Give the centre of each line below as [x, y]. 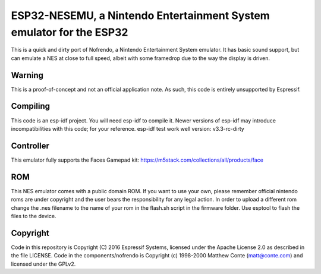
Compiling [31, 106]
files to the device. [34, 216]
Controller [30, 146]
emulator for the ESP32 [70, 32]
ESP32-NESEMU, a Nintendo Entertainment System [140, 15]
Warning [27, 75]
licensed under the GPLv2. [43, 264]
